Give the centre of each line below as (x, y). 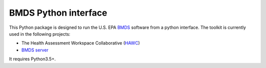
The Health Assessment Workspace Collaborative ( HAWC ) (81, 43)
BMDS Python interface (58, 13)
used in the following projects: (40, 34)
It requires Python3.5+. (33, 59)
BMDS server (35, 50)
